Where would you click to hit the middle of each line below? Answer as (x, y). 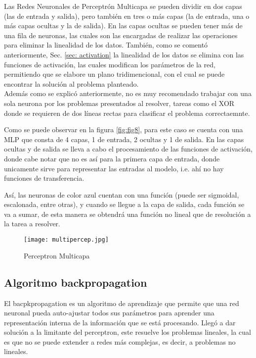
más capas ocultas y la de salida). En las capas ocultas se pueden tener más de (123, 26)
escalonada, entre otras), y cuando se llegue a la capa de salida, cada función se (124, 204)
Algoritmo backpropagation (76, 282)
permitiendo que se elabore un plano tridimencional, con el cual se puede (114, 74)
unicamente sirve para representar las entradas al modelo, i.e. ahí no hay (114, 168)
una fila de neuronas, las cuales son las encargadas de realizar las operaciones (121, 35)
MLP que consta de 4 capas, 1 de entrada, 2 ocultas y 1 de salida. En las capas (124, 139)
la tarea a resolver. (32, 224)
